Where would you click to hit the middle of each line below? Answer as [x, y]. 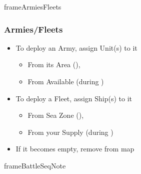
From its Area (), [54, 64]
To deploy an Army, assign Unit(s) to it [76, 47]
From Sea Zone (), [56, 115]
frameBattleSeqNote [35, 165]
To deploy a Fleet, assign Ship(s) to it [74, 98]
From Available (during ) [66, 81]
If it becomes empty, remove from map [75, 149]
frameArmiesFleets [33, 7]
